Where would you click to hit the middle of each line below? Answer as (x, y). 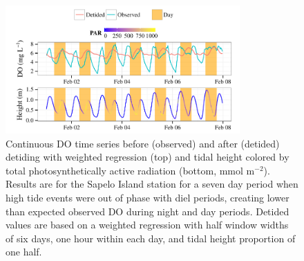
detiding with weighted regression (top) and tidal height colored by (148, 157)
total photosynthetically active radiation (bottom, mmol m (130, 170)
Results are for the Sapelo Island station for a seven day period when (152, 184)
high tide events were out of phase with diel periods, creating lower (148, 197)
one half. (24, 252)
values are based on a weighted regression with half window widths (147, 225)
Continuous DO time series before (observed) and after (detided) (143, 143)
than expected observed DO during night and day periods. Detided (148, 211)
